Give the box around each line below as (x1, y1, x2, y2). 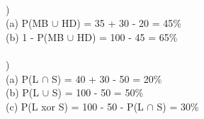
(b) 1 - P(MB (6, 29, 64, 44)
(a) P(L (6, 71, 39, 86)
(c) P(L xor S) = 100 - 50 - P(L (6, 98, 144, 113)
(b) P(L (6, 85, 40, 100)
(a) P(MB (6, 16, 49, 30)
